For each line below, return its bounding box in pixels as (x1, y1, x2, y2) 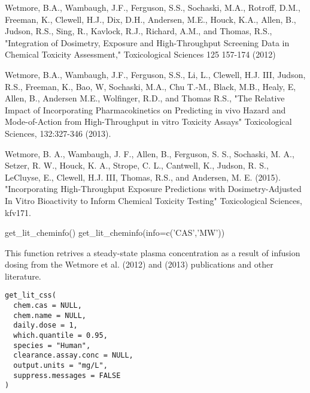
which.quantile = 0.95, (13, 331, 108, 340)
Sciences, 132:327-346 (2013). (5, 127, 111, 139)
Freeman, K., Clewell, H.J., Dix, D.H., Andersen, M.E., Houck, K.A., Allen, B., (5, 13, 296, 25)
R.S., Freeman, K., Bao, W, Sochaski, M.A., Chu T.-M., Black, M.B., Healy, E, (5, 80, 296, 92)
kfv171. (5, 206, 31, 218)
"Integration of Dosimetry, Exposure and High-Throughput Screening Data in (5, 36, 290, 49)
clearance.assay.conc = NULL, (13, 351, 133, 360)
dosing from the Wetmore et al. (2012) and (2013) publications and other (5, 258, 273, 271)
